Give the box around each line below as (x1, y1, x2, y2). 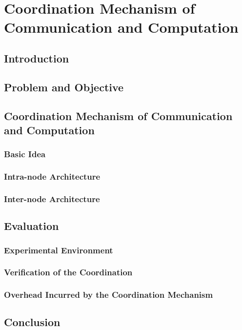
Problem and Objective (4, 79, 124, 94)
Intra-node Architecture (4, 170, 101, 183)
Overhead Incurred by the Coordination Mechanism (4, 289, 213, 301)
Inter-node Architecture (4, 192, 100, 205)
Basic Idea (4, 148, 46, 160)
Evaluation (4, 218, 59, 233)
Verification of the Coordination (4, 266, 133, 278)
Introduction (4, 50, 69, 65)
